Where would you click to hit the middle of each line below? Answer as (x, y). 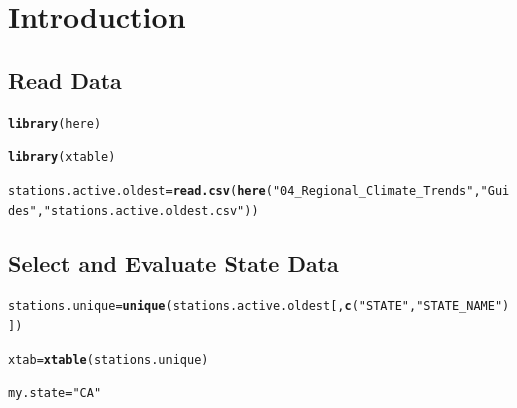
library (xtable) (62, 157)
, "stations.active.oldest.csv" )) (147, 210)
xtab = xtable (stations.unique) (108, 359)
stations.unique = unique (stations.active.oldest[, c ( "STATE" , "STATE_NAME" (255, 306)
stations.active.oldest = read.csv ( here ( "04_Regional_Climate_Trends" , (244, 190)
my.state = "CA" (55, 393)
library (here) (55, 123)
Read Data (65, 79)
